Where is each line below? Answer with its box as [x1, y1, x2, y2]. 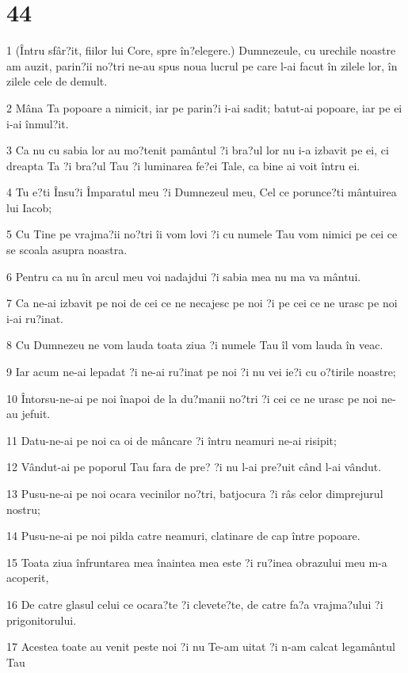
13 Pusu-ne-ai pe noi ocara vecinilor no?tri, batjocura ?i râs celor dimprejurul [6, 485, 383, 501]
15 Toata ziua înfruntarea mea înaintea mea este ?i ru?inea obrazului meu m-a [6, 553, 387, 570]
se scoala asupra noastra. [6, 241, 128, 258]
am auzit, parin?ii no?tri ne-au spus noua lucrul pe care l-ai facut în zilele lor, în [6, 57, 398, 74]
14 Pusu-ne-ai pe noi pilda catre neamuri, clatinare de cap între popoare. [6, 527, 360, 544]
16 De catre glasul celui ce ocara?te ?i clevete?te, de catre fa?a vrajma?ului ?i [6, 595, 383, 612]
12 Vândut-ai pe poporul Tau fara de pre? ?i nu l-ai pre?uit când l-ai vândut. [6, 458, 382, 475]
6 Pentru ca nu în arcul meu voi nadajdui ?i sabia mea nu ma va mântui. [6, 268, 361, 284]
